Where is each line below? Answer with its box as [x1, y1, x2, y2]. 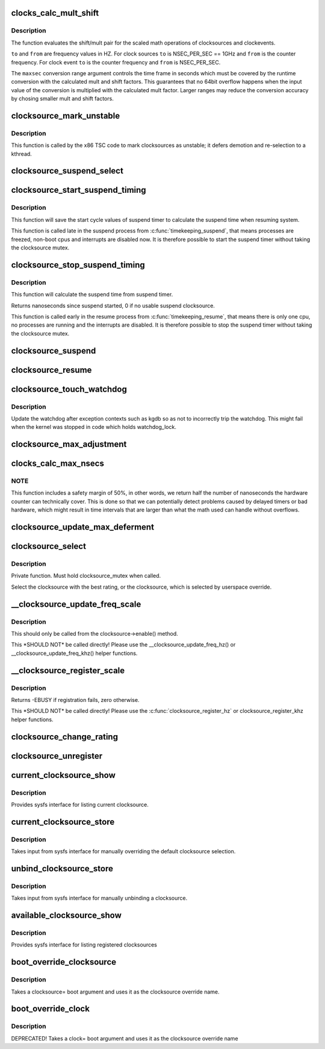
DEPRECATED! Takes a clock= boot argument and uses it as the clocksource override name [11, 1035, 238, 1042]
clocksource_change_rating [11, 731, 119, 742]
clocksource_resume [11, 365, 92, 375]
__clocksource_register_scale [11, 665, 125, 675]
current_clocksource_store [11, 816, 115, 827]
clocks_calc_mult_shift [11, 8, 99, 18]
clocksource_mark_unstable [11, 110, 120, 121]
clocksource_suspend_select [11, 166, 123, 176]
